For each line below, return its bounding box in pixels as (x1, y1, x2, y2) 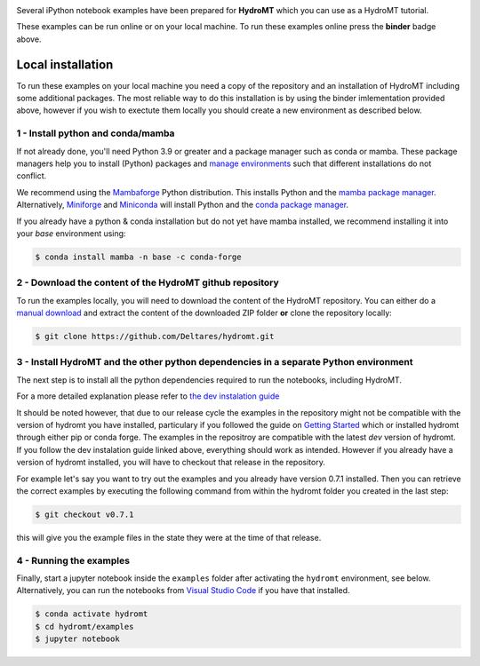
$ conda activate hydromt (35, 609, 148, 619)
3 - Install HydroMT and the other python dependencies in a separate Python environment (16, 356, 413, 369)
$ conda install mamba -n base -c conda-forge (35, 251, 242, 262)
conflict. (16, 170, 47, 181)
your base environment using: (16, 227, 126, 239)
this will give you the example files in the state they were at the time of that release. (16, 532, 322, 543)
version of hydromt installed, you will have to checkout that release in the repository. (16, 457, 326, 468)
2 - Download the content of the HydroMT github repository (16, 276, 279, 289)
